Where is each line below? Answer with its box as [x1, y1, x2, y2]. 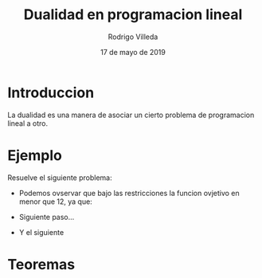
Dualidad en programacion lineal [23, 6, 243, 24]
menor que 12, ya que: [18, 197, 92, 206]
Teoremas [7, 255, 76, 273]
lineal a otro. [7, 118, 49, 128]
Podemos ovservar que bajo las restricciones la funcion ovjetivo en [18, 188, 240, 198]
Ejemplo [7, 146, 63, 164]
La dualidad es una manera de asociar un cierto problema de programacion [7, 110, 255, 119]
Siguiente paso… [18, 212, 75, 221]
